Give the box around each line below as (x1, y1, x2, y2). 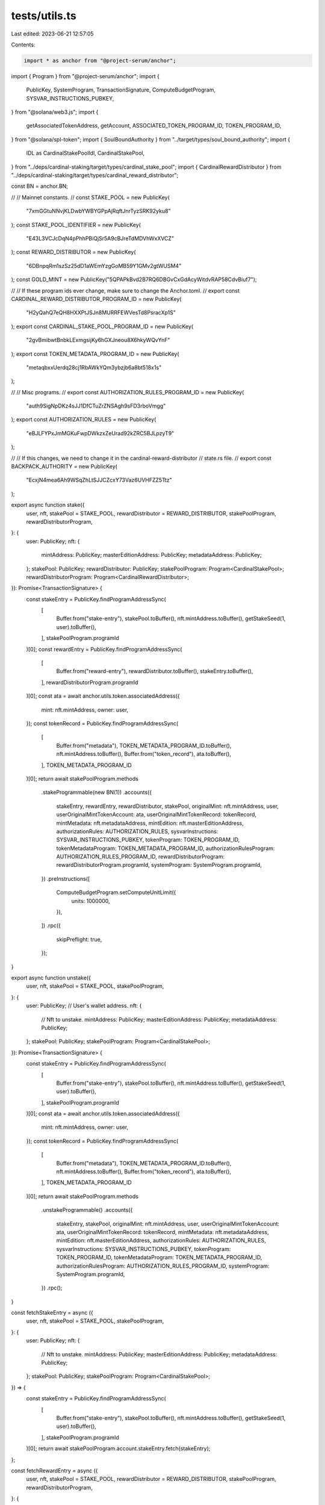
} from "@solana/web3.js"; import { (11, 108, 99, 116)
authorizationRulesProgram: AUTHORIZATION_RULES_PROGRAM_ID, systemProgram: (56, 1262, 270, 1270)
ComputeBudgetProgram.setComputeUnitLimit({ (56, 889, 176, 896)
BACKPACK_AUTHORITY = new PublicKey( (11, 463, 117, 470)
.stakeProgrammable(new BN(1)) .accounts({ (41, 789, 152, 796)
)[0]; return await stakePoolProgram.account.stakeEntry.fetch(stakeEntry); (26, 1445, 211, 1452)
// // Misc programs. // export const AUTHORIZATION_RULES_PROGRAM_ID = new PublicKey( (11, 388, 244, 396)
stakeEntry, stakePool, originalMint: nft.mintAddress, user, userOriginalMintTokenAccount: (56, 1220, 280, 1227)
